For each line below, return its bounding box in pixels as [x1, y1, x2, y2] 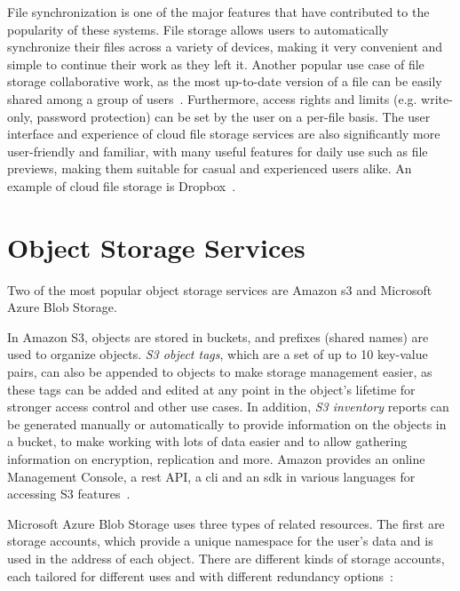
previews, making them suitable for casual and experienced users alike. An [7, 159, 412, 178]
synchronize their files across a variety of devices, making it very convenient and [7, 37, 443, 56]
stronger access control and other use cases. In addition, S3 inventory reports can [7, 397, 449, 416]
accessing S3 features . [7, 484, 131, 503]
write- [421, 89, 453, 108]
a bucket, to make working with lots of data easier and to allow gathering [7, 432, 408, 451]
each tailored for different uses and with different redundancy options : [7, 566, 393, 585]
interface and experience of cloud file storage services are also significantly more [7, 124, 440, 143]
